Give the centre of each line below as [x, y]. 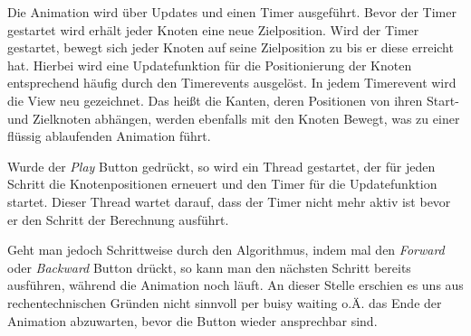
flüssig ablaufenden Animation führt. [109, 136]
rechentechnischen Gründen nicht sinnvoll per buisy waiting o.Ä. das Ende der [225, 302]
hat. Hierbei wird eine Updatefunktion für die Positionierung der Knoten [210, 65]
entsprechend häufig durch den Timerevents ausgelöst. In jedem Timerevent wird [232, 83]
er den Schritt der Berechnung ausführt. [118, 219]
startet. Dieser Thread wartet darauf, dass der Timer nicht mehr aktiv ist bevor [229, 201]
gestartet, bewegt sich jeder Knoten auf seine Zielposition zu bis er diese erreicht [231, 47]
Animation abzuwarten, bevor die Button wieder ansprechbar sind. [192, 320]
